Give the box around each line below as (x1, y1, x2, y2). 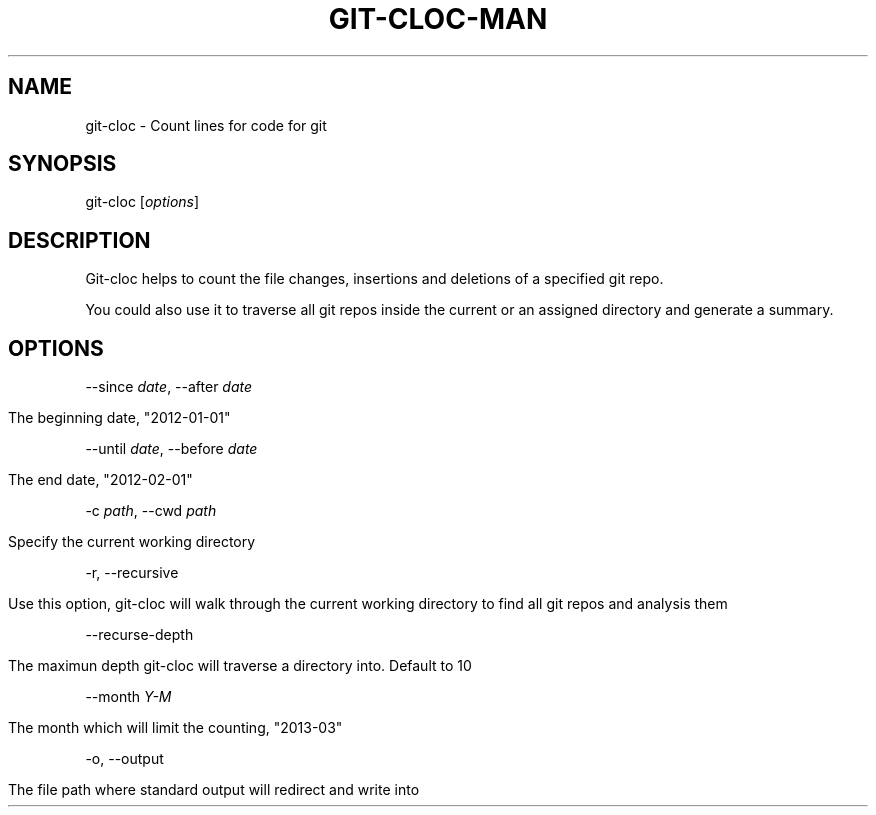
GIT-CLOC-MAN (328, 2, 548, 36)
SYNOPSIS (8, 151, 117, 177)
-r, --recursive (85, 564, 179, 582)
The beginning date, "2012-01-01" (8, 409, 231, 427)
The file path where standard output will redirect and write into (8, 781, 420, 799)
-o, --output (85, 750, 164, 768)
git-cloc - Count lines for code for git (85, 116, 327, 134)
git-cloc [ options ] (85, 193, 200, 211)
